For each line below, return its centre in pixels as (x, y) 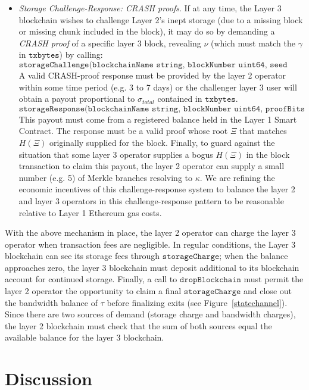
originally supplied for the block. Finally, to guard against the (162, 142)
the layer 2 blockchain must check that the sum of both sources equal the (138, 325)
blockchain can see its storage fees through (82, 256)
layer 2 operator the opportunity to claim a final (93, 291)
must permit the (274, 279)
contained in (180, 99)
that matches (263, 131)
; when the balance (254, 256)
